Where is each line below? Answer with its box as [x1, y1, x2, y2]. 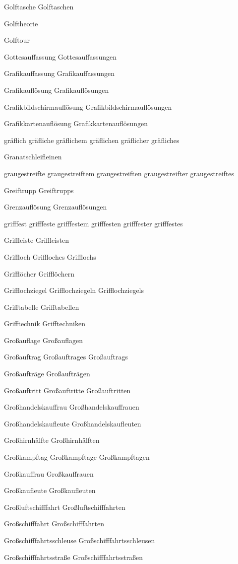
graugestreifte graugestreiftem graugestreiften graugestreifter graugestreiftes [4, 168, 235, 178]
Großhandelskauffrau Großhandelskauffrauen [4, 402, 139, 412]
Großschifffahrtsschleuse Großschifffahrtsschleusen [4, 535, 155, 545]
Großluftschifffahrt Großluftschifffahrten [4, 501, 125, 512]
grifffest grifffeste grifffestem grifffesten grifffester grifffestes [4, 218, 183, 228]
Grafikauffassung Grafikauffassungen [4, 68, 115, 78]
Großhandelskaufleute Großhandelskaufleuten [4, 418, 141, 428]
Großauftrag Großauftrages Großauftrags [4, 352, 128, 362]
